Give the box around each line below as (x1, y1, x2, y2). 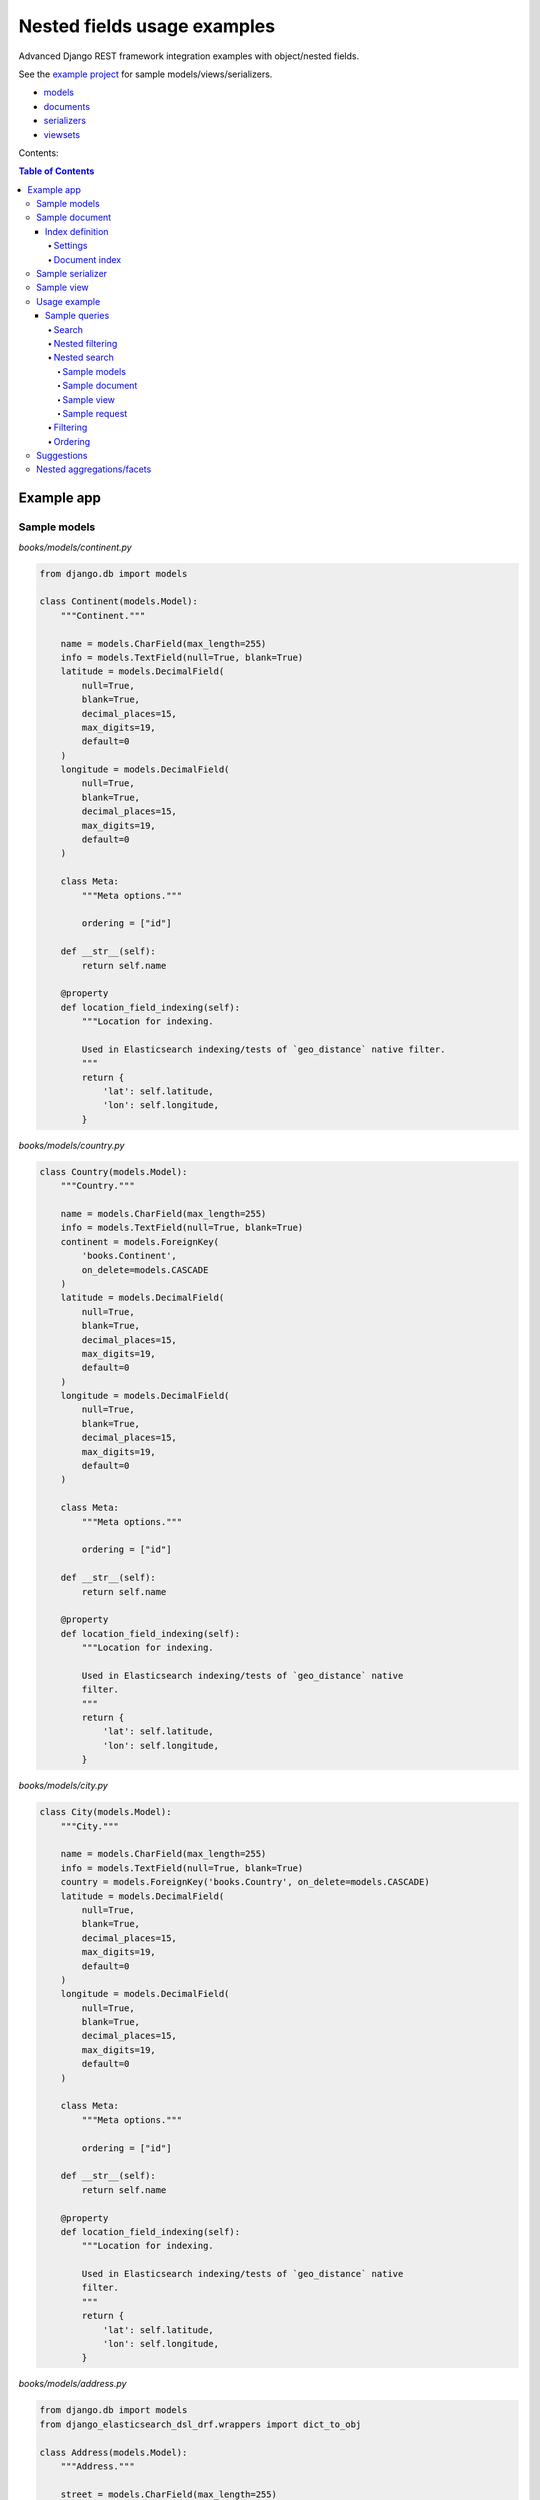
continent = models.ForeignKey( (60, 1236, 220, 1247)
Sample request (62, 407, 128, 419)
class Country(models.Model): (39, 1166, 188, 1177)
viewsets (43, 128, 81, 140)
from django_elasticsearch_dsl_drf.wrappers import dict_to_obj (39, 2418, 362, 2430)
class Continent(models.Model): (39, 596, 199, 607)
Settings (53, 240, 88, 252)
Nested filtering (53, 337, 118, 349)
